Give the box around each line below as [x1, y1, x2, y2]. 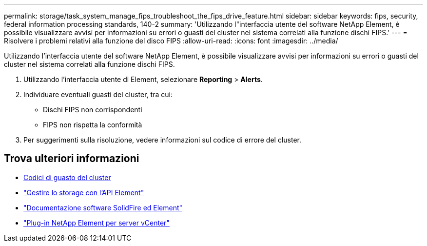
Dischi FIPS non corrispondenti [43, 105, 142, 114]
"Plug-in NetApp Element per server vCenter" [23, 218, 170, 227]
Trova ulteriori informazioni [4, 152, 139, 165]
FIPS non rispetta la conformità [43, 121, 142, 129]
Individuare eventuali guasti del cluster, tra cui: [23, 90, 173, 99]
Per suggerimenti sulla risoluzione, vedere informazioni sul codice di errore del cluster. [23, 136, 301, 144]
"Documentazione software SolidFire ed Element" [23, 203, 183, 212]
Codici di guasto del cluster [23, 173, 111, 182]
